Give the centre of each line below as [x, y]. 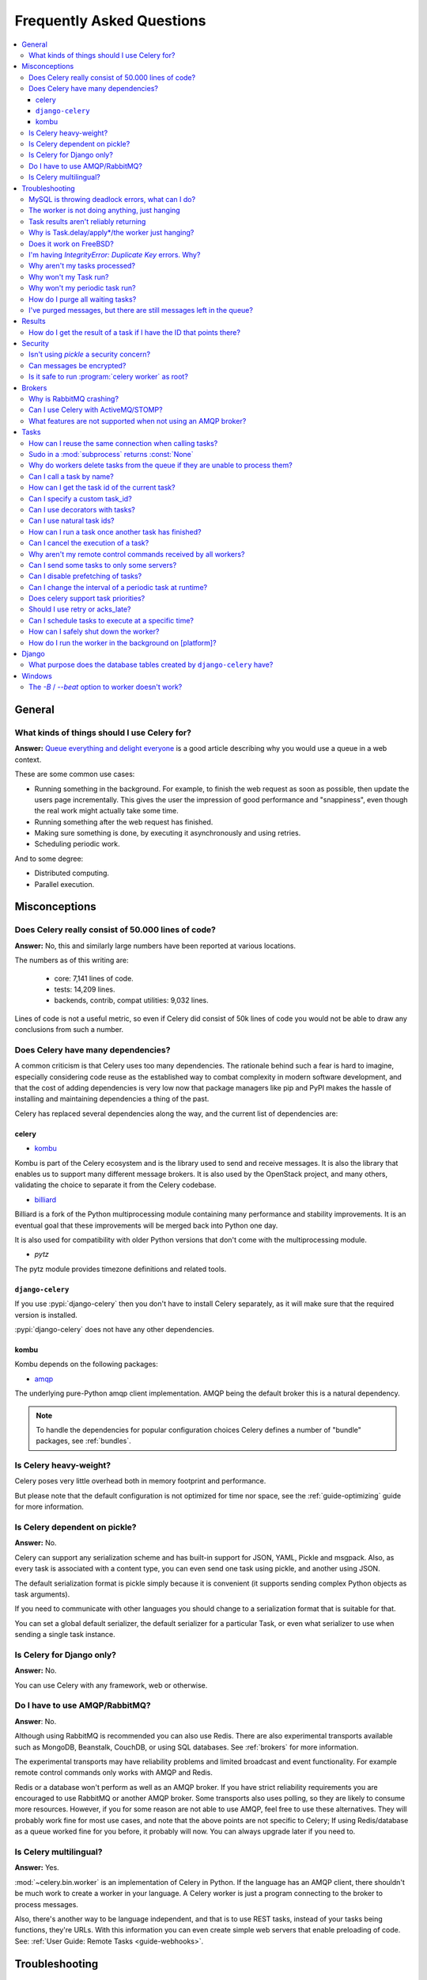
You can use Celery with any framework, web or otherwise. [111, 1685]
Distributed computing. [72, 873]
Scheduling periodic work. [77, 844]
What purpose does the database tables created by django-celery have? [151, 664]
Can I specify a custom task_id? [80, 498]
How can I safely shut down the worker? [94, 632]
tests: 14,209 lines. [85, 989]
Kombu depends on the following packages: [86, 1364]
